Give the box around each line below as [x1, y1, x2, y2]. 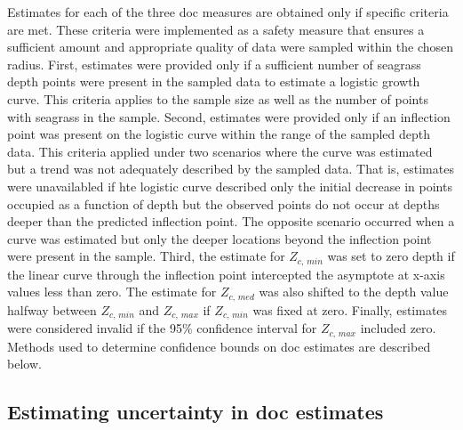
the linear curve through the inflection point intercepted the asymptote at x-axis [7, 264, 445, 283]
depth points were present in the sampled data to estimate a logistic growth [7, 72, 420, 91]
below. [7, 354, 42, 373]
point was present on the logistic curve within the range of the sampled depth [7, 125, 431, 143]
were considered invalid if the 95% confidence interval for [7, 319, 317, 337]
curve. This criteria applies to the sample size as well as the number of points [7, 89, 428, 108]
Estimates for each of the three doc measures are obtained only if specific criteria [7, 3, 449, 20]
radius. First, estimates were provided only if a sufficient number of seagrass [7, 54, 421, 73]
